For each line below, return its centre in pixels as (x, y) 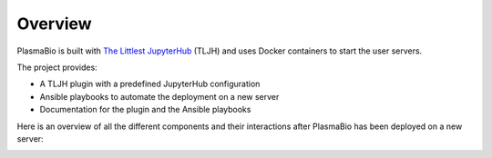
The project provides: (57, 67)
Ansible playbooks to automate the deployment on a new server (159, 96)
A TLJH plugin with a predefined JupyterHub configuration (150, 84)
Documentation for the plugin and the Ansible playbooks (145, 110)
